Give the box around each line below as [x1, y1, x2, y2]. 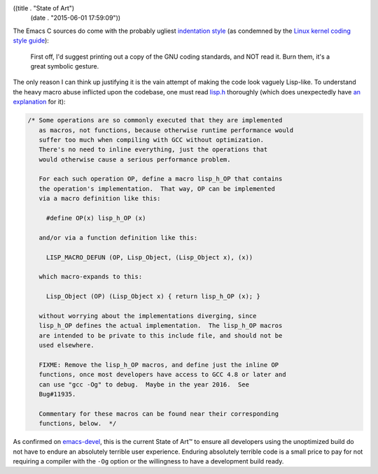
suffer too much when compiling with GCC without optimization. [38, 136, 265, 143]
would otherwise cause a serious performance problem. [38, 155, 231, 164]
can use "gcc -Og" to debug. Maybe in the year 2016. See [38, 380, 250, 388]
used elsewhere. [38, 341, 94, 350]
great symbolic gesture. [30, 62, 99, 70]
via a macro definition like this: [38, 194, 161, 203]
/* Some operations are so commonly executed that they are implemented [27, 116, 283, 124]
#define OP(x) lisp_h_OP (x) [45, 214, 146, 222]
